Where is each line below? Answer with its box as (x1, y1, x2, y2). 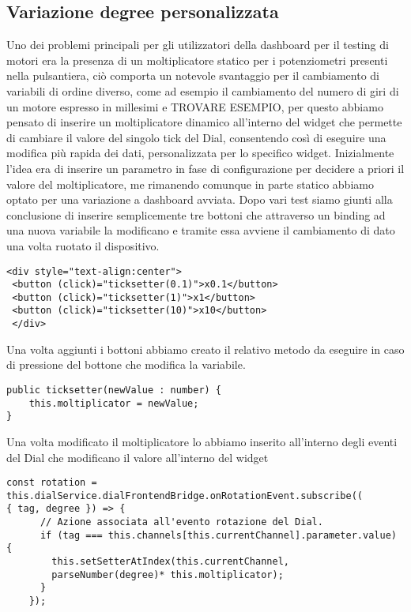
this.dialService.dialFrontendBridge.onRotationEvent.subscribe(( (6, 490, 364, 501)
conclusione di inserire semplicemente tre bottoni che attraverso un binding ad (6, 206, 386, 223)
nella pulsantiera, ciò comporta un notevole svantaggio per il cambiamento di (6, 67, 379, 84)
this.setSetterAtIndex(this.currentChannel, (51, 556, 289, 568)
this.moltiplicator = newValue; (28, 397, 199, 409)
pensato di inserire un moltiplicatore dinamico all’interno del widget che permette (6, 114, 402, 130)
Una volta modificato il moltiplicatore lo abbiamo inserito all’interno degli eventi (6, 433, 398, 449)
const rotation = (6, 477, 97, 489)
